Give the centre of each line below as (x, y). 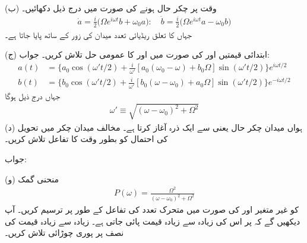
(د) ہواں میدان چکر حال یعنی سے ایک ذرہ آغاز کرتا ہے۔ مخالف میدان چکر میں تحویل (153, 127)
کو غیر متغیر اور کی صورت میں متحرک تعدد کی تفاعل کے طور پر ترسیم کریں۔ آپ (152, 209)
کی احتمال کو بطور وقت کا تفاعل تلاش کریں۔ (86, 139)
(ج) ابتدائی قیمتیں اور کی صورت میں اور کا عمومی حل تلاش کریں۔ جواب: (137, 54)
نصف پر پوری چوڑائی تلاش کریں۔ (64, 233)
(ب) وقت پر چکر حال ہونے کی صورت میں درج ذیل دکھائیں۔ (111, 8)
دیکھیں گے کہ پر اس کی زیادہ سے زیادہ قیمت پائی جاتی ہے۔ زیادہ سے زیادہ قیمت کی (153, 221)
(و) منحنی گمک (32, 179)
